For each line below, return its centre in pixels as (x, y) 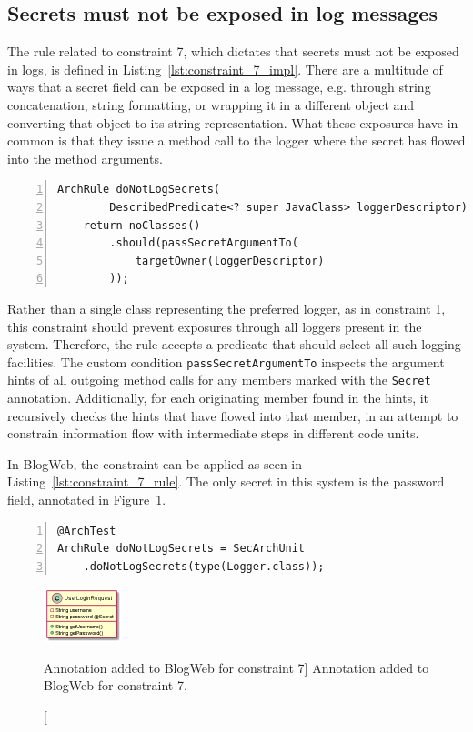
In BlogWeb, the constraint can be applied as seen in (155, 463)
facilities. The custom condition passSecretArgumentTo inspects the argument (226, 361)
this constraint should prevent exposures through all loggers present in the (215, 326)
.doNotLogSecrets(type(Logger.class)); (204, 566)
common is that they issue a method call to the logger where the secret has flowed (236, 140)
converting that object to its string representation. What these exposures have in (233, 122)
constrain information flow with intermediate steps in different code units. (213, 433)
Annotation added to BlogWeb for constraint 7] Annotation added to (236, 667)
